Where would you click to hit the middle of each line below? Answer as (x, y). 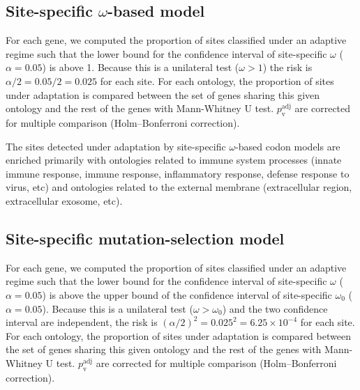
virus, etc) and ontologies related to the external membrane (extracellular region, (179, 187)
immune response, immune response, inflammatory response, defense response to (178, 173)
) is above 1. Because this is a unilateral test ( (141, 67)
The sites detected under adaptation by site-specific (116, 146)
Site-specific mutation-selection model (145, 238)
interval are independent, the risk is (82, 322)
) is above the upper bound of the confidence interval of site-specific (187, 294)
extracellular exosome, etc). (64, 200)
